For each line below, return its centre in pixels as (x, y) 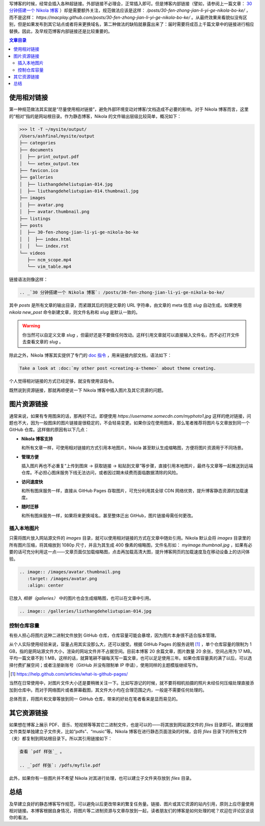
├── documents (36, 150)
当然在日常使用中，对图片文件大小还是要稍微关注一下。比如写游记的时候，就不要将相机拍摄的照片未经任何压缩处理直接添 (132, 683)
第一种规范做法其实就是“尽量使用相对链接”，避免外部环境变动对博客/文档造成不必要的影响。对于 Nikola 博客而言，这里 (129, 109)
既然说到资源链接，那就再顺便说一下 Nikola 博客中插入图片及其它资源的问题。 (88, 390)
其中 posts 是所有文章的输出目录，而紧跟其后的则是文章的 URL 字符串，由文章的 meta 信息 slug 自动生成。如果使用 (125, 305)
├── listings (35, 218)
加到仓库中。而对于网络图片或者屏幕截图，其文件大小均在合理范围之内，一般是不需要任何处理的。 (108, 690)
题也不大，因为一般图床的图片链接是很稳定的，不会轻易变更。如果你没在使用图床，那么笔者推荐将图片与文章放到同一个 (129, 423)
